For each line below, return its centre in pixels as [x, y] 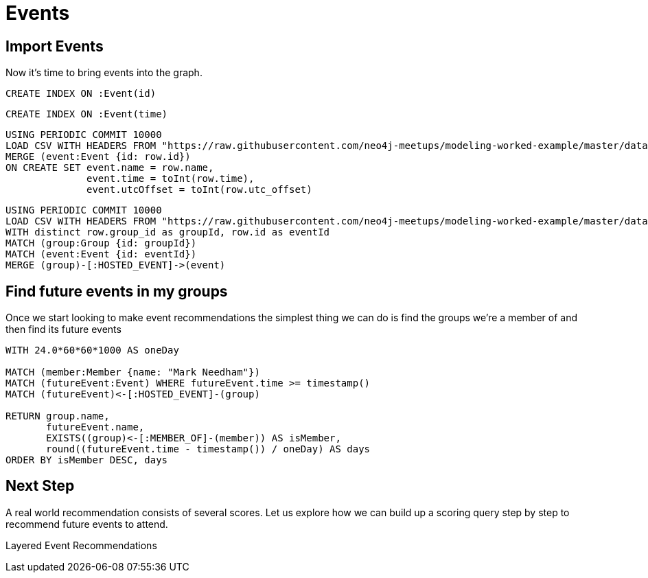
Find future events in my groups [117, 291]
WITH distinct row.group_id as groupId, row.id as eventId [168, 232]
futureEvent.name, [95, 427]
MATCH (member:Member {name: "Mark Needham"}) [133, 372]
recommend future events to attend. [87, 524]
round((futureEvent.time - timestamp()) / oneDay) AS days [208, 449]
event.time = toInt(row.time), [171, 179]
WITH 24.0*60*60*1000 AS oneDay [92, 350]
